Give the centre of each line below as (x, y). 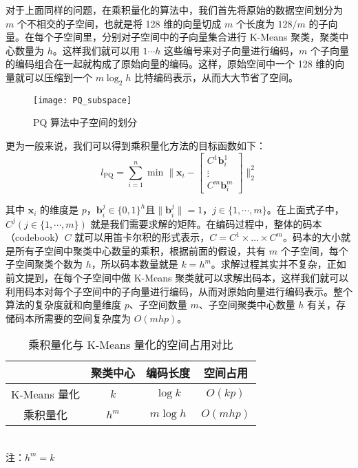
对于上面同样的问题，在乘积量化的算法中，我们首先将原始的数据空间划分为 (174, 10)
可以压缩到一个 (58, 77)
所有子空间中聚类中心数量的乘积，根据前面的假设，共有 (140, 250)
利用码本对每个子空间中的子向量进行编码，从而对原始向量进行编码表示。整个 (179, 291)
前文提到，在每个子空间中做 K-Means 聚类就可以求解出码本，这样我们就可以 (177, 277)
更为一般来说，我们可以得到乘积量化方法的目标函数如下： (136, 146)
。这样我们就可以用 (96, 50)
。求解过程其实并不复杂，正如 (278, 264)
